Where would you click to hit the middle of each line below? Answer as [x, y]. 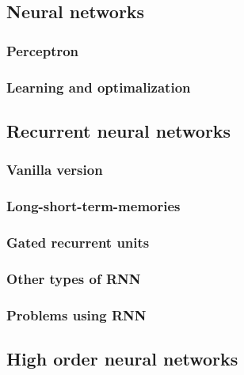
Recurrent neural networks [119, 130]
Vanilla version [55, 170]
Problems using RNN [76, 314]
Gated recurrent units [78, 242]
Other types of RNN [74, 278]
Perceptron [43, 50]
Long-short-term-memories [93, 206]
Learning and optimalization [99, 87]
